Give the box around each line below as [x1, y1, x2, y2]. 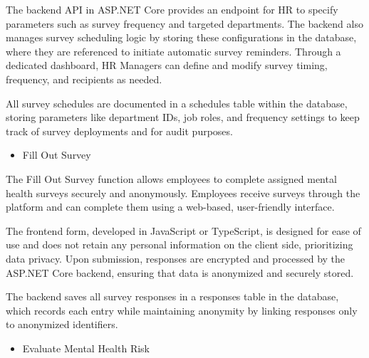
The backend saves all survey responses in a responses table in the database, [6, 289, 339, 304]
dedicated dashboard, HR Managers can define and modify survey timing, [6, 58, 328, 73]
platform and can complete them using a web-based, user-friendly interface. [6, 199, 335, 214]
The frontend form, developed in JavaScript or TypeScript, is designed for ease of [6, 223, 361, 238]
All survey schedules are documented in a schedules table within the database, [6, 95, 348, 110]
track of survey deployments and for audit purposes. [6, 123, 233, 138]
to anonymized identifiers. [6, 317, 118, 332]
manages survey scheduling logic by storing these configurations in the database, [6, 30, 357, 45]
